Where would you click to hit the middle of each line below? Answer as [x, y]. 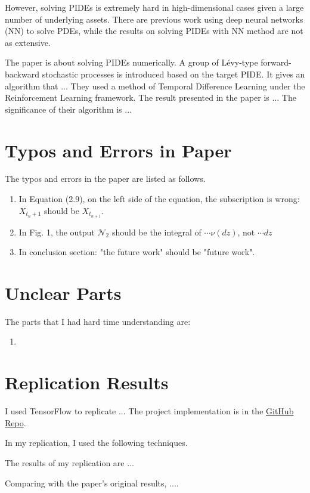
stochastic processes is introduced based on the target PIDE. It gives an [173, 74]
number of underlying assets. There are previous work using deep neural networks [154, 19]
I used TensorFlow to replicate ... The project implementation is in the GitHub [149, 411]
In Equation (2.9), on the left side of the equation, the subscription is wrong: [159, 199]
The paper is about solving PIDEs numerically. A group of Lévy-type [131, 62]
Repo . [15, 422]
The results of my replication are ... [69, 462]
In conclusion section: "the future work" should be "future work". [137, 252]
